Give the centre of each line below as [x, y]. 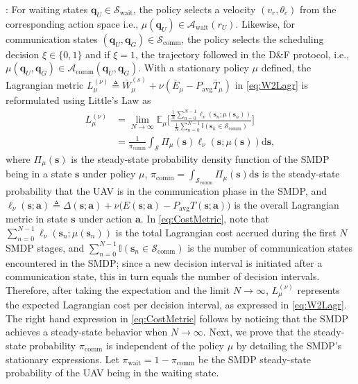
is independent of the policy [165, 345]
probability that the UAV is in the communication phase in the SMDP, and [167, 191]
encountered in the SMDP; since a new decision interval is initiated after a [164, 262]
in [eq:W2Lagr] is [271, 85]
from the [318, 9]
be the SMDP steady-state [255, 359]
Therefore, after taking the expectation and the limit [118, 289]
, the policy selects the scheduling [253, 38]
